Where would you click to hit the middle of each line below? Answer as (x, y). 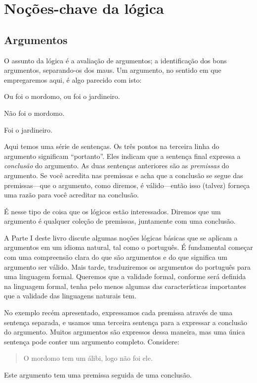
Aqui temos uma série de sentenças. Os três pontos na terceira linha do (112, 146)
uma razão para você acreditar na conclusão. (71, 195)
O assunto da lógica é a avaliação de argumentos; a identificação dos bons (115, 60)
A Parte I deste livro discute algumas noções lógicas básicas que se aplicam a (121, 237)
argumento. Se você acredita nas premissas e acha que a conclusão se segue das (124, 175)
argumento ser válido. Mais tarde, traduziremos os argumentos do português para (127, 266)
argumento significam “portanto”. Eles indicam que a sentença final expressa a (122, 156)
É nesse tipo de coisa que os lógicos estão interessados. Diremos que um (112, 211)
